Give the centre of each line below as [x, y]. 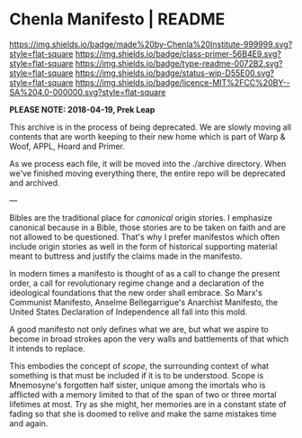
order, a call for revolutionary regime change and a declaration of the [137, 283]
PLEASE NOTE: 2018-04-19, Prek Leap [82, 109]
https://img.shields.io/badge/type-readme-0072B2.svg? [179, 63]
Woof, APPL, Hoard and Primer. [67, 146]
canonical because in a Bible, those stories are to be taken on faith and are [147, 227]
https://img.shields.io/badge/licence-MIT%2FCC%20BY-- [182, 82]
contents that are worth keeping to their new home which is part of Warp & [147, 136]
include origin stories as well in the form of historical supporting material [143, 246]
